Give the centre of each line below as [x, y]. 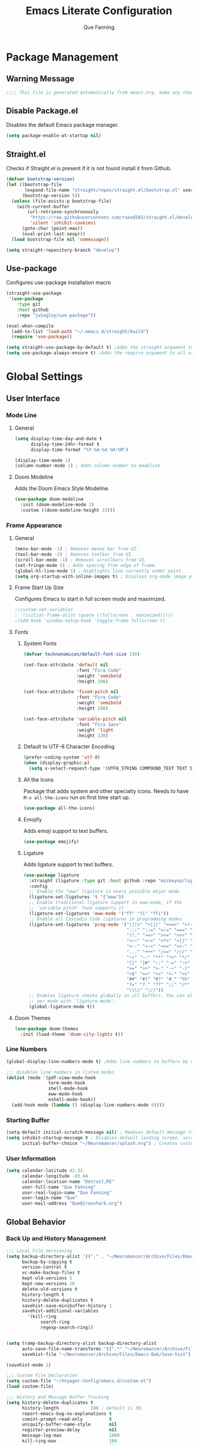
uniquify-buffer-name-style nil [69, 1424]
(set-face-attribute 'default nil [66, 665]
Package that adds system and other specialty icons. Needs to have [106, 791]
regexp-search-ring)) [67, 1328]
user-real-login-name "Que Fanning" [67, 1192]
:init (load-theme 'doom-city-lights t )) [72, 1034]
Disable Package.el [42, 111]
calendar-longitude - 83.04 [55, 1176]
